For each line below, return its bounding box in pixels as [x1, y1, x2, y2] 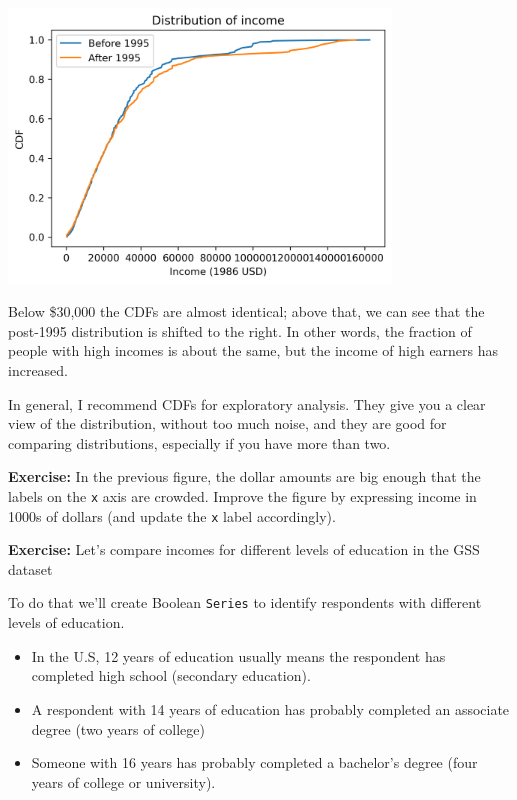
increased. [8, 360, 69, 380]
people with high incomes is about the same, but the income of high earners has [8, 340, 499, 361]
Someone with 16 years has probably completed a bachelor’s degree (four [31, 752, 478, 773]
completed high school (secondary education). [31, 665, 311, 686]
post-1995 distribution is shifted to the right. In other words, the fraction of [8, 320, 472, 341]
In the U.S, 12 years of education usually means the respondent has [31, 645, 446, 666]
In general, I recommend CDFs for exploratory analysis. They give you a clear [8, 393, 486, 414]
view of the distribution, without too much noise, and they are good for [8, 413, 447, 434]
